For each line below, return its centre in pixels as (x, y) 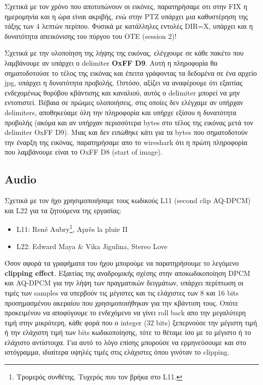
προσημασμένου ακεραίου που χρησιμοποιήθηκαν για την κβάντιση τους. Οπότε (121, 302)
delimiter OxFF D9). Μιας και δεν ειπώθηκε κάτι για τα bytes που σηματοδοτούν (126, 132)
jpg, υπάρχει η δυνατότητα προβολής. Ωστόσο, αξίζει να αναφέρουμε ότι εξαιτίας (124, 83)
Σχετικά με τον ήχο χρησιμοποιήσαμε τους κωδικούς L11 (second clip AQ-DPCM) (128, 200)
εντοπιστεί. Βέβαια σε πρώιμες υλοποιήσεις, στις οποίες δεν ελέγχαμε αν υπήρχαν (124, 102)
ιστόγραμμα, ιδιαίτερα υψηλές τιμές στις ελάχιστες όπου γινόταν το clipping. (117, 352)
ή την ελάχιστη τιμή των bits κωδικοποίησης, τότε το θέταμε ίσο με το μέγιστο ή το (128, 332)
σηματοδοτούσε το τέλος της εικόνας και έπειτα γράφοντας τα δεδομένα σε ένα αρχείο (131, 73)
